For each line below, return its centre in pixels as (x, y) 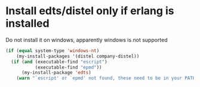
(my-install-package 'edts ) (56, 73)
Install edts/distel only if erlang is (90, 11)
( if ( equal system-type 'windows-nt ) (53, 51)
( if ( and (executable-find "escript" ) (59, 62)
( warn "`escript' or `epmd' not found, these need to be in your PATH (106, 78)
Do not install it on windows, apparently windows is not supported (87, 40)
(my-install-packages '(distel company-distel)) (78, 56)
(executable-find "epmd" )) (68, 67)
